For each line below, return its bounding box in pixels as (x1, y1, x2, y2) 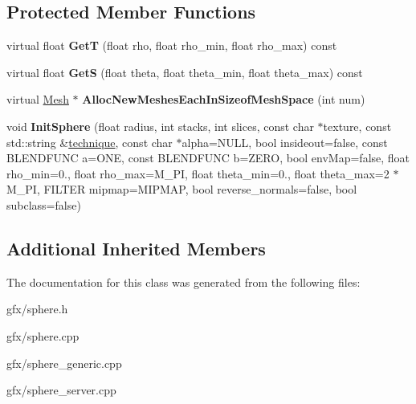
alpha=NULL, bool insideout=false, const (181, 133, 388, 150)
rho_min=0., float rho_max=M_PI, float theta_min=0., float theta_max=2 (6, 165, 389, 182)
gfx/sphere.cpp (6, 327, 80, 344)
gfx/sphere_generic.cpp (6, 354, 122, 371)
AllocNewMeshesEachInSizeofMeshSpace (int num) (82, 91, 365, 108)
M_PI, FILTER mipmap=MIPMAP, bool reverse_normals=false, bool (6, 181, 357, 198)
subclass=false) (6, 196, 81, 213)
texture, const (323, 117, 392, 134)
